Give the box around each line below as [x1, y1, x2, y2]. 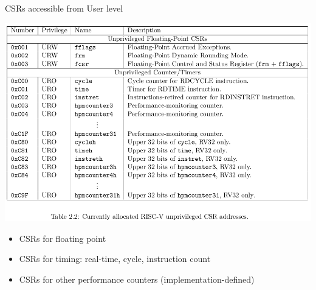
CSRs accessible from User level [5, 2, 123, 14]
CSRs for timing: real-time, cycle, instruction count [19, 252, 211, 265]
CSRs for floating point [19, 232, 106, 244]
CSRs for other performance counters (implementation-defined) [19, 272, 255, 285]
